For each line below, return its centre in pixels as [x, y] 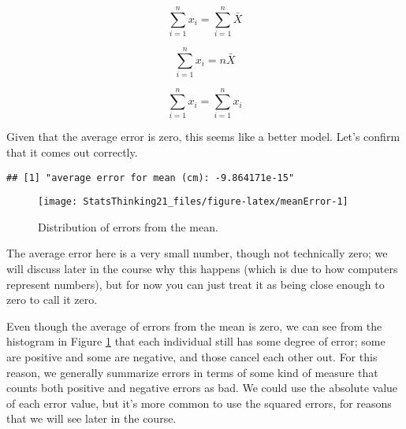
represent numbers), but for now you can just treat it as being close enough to [196, 284]
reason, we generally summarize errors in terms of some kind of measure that [192, 372]
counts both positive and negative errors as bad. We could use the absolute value [202, 388]
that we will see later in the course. [91, 418]
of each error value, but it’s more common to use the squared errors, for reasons [199, 403]
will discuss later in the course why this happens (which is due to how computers [202, 269]
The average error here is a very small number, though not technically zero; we [197, 253]
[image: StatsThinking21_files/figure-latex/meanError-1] [193, 202]
